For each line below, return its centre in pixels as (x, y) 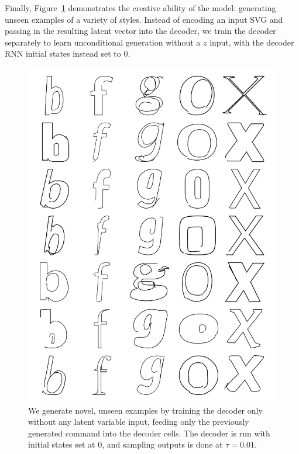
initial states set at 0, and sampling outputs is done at (126, 444)
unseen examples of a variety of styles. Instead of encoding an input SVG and (144, 19)
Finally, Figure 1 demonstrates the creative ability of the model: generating (140, 8)
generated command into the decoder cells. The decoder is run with (149, 433)
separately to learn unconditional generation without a (103, 42)
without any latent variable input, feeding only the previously (139, 422)
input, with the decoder (252, 42)
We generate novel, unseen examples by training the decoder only (145, 410)
